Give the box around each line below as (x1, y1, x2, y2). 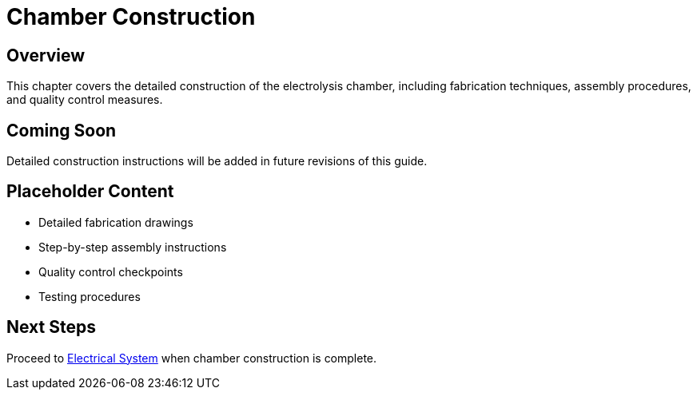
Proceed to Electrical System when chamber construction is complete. (6, 350, 377, 365)
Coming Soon (6, 120, 117, 141)
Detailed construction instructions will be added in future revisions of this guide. (6, 154, 428, 168)
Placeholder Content (6, 181, 174, 202)
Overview (6, 45, 86, 65)
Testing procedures (38, 289, 141, 303)
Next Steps (6, 317, 96, 338)
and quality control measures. (6, 93, 163, 107)
